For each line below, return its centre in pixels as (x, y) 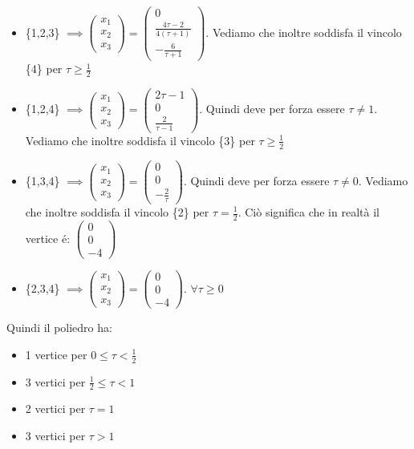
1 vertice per (56, 354)
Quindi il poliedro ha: (59, 328)
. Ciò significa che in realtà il (308, 212)
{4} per (44, 69)
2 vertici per (55, 409)
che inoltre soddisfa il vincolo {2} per (117, 212)
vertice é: (48, 238)
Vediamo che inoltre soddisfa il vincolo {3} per (140, 140)
